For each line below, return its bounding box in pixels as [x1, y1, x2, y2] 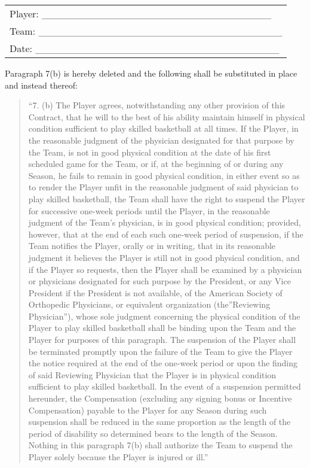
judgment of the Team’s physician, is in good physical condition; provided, [28, 216, 301, 229]
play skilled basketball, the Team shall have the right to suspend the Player [28, 192, 305, 205]
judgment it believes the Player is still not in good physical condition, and [28, 251, 300, 263]
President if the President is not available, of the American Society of [28, 286, 283, 299]
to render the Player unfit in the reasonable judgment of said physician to [28, 181, 299, 193]
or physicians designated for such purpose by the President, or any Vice [28, 275, 291, 287]
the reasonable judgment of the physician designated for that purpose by [28, 133, 294, 146]
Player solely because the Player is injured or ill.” [28, 451, 208, 463]
